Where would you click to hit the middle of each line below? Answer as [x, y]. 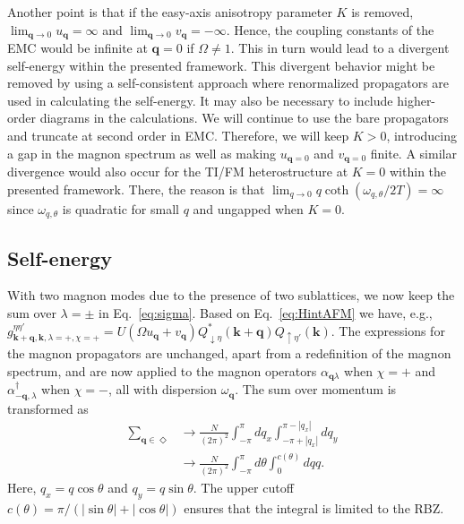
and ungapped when [248, 208]
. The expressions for [388, 330]
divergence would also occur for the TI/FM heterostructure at [178, 172]
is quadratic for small [120, 208]
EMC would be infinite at [77, 48]
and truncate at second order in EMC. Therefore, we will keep [178, 136]
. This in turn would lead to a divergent [340, 48]
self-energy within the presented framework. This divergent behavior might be [221, 65]
